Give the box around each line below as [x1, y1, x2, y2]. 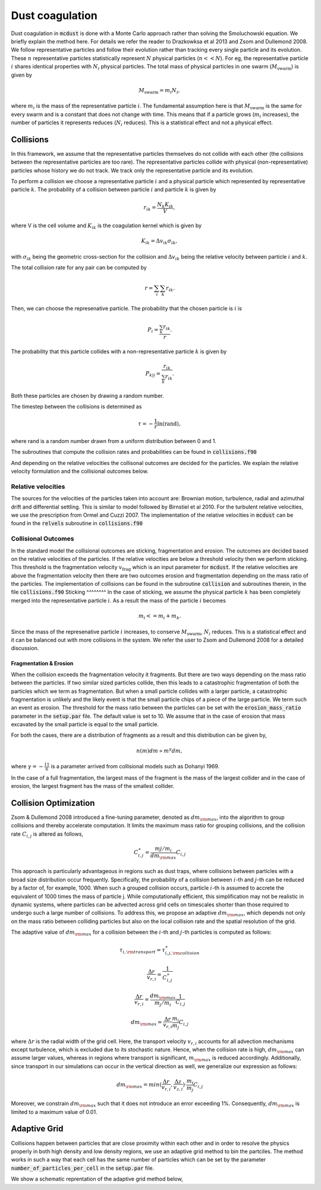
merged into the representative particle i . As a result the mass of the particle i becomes [11, 596, 226, 604]
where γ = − [11, 763, 44, 770]
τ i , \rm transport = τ [119, 947, 166, 954]
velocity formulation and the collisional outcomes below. [11, 467, 149, 475]
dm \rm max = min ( [116, 1081, 162, 1089]
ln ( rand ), [157, 420, 181, 427]
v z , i [173, 1084, 183, 1092]
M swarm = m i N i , [139, 87, 180, 95]
